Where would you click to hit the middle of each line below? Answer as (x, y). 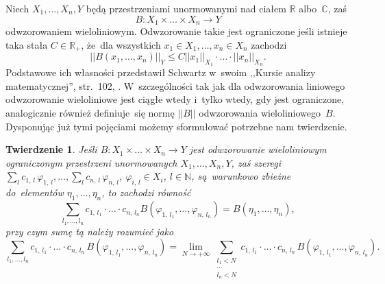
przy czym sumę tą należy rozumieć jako (90, 231)
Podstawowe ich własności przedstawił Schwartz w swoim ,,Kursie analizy (161, 72)
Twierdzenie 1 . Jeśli (51, 149)
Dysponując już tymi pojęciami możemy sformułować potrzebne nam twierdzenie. (176, 126)
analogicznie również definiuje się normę (90, 113)
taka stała (27, 44)
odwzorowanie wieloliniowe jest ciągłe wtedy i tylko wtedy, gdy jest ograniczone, (175, 99)
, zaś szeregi (256, 162)
